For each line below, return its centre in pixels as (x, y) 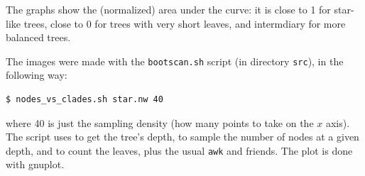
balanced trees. (38, 37)
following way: (37, 75)
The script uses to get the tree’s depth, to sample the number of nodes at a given (182, 137)
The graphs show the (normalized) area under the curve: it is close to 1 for (168, 9)
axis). (338, 122)
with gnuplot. (35, 164)
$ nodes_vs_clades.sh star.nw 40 (85, 100)
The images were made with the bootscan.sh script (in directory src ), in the (175, 61)
